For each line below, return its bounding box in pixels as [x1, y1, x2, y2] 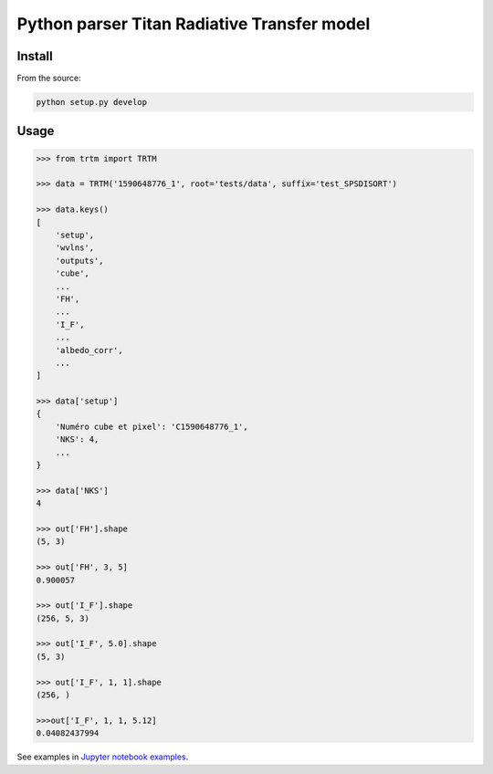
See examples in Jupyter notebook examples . [16, 751, 189, 762]
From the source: [16, 73, 81, 84]
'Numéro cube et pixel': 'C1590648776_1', [55, 421, 248, 432]
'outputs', [55, 256, 104, 266]
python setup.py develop [36, 97, 148, 108]
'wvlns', [55, 243, 95, 253]
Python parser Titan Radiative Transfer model [16, 14, 371, 34]
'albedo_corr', [55, 345, 123, 355]
